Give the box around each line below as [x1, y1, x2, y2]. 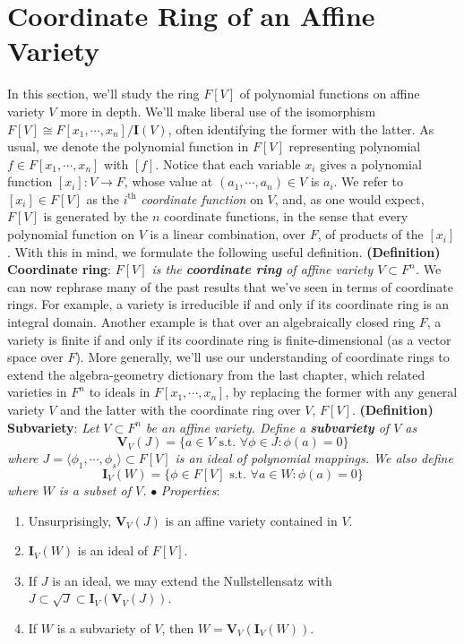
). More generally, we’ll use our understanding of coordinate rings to [75, 348, 450, 366]
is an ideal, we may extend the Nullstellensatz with [52, 571, 332, 589]
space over [7, 348, 64, 366]
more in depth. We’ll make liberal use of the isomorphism [60, 101, 376, 120]
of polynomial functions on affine [239, 84, 420, 103]
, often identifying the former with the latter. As [168, 119, 434, 138]
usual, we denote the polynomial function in [7, 137, 249, 156]
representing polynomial [288, 137, 421, 156]
